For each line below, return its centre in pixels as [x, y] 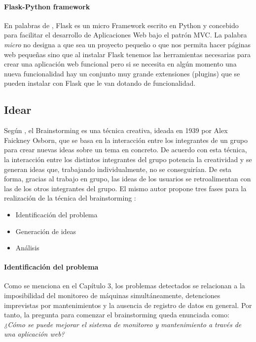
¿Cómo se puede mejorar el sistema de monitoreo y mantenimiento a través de [123, 324]
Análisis [27, 248]
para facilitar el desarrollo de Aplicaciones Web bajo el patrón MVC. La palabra [126, 35]
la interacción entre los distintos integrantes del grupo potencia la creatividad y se [128, 159]
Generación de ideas [46, 231]
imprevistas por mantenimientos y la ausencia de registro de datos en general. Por [128, 305]
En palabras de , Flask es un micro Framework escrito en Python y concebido [121, 25]
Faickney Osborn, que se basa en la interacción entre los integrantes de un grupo [126, 140]
